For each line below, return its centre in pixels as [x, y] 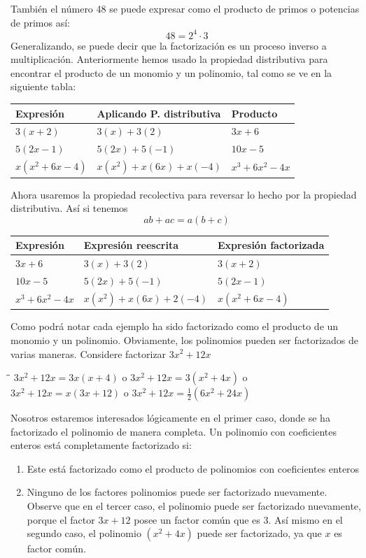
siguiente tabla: [43, 86]
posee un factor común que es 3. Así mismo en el [238, 519]
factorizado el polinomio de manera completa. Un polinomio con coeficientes [174, 431]
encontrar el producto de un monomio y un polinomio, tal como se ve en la [171, 72]
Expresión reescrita [131, 245]
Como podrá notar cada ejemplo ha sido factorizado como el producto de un [175, 326]
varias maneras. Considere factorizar [89, 353]
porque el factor [61, 519]
